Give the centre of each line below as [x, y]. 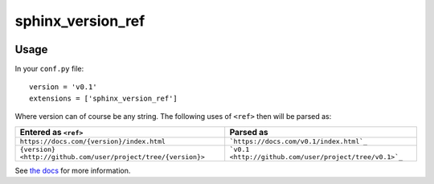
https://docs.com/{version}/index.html [93, 141]
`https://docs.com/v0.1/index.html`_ [299, 141]
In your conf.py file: [49, 69]
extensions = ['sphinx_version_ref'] [104, 98]
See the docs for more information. [73, 170]
